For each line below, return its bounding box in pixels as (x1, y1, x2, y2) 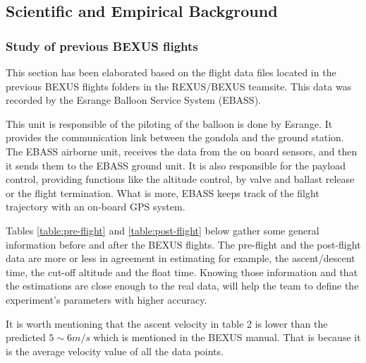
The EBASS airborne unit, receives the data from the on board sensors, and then (6, 143, 358, 158)
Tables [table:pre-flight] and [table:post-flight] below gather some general (6, 222, 319, 237)
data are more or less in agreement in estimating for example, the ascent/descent (6, 251, 355, 266)
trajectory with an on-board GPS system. (6, 199, 185, 214)
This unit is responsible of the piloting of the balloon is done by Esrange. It (6, 116, 333, 131)
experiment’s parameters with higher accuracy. (6, 292, 207, 307)
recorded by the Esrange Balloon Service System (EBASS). (6, 93, 261, 107)
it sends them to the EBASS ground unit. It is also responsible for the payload (6, 157, 346, 172)
